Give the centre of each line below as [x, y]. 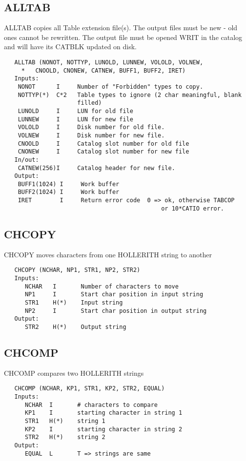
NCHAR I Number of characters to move [102, 286]
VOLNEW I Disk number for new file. [91, 135]
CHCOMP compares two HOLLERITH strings [74, 373]
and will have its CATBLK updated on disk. [71, 47]
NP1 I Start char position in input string [114, 295]
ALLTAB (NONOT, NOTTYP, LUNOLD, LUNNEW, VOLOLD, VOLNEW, [109, 62]
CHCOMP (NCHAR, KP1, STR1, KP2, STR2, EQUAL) [90, 389]
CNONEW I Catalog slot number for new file [103, 152]
